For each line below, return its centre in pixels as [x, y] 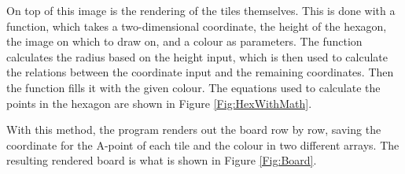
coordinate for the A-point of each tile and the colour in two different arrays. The [203, 144]
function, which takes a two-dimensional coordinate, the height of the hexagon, [197, 26]
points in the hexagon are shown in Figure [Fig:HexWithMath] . [159, 103]
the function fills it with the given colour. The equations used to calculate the [193, 87]
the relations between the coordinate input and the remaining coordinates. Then [200, 72]
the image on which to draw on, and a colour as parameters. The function [184, 41]
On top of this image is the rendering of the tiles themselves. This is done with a [201, 10]
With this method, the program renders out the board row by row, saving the [194, 130]
